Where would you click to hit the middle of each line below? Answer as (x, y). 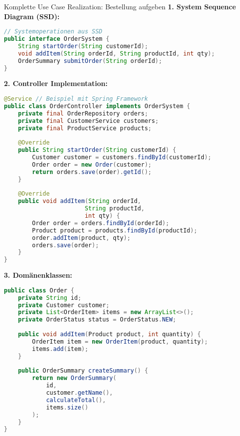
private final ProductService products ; (85, 128)
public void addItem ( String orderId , (80, 201)
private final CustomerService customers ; (88, 121)
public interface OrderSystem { (57, 39)
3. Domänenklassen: (38, 275)
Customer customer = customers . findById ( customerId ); (122, 158)
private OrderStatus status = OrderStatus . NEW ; (97, 320)
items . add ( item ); (60, 349)
